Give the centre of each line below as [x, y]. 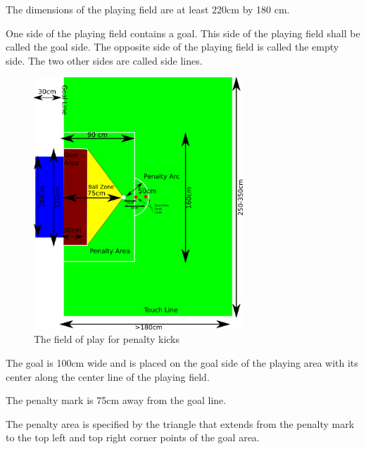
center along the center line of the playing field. [108, 376]
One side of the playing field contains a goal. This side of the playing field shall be [183, 33]
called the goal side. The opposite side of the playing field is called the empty [172, 47]
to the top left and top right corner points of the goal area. [133, 437]
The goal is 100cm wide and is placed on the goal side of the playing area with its [182, 362]
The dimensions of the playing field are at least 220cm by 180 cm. [148, 9]
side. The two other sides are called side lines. [104, 60]
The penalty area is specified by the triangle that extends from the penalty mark [180, 423]
